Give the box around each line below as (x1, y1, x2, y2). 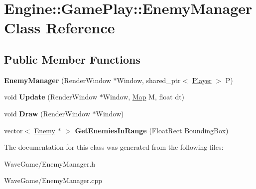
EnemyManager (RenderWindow (4, 75, 111, 85)
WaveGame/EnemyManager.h (4, 158, 96, 169)
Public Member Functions (4, 51, 140, 67)
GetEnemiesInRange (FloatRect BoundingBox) (75, 125, 229, 135)
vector (4, 125, 23, 135)
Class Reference (4, 17, 115, 38)
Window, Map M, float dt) (103, 92, 185, 102)
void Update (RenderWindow (4, 92, 98, 102)
